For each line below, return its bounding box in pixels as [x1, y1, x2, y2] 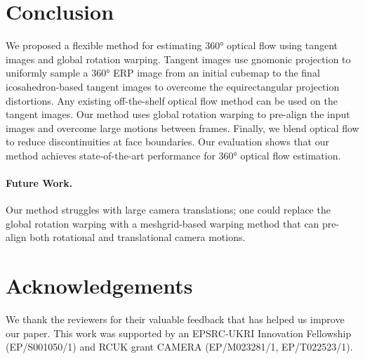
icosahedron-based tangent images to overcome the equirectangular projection [6, 79, 340, 93]
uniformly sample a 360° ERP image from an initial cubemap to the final [6, 65, 320, 80]
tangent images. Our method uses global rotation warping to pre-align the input [6, 107, 350, 122]
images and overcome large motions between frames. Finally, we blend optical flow [6, 120, 359, 135]
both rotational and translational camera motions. [29, 230, 246, 244]
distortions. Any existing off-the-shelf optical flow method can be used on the [6, 93, 338, 107]
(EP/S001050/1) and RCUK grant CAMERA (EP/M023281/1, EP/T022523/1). [6, 339, 353, 354]
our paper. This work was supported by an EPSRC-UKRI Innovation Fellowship [6, 325, 352, 340]
